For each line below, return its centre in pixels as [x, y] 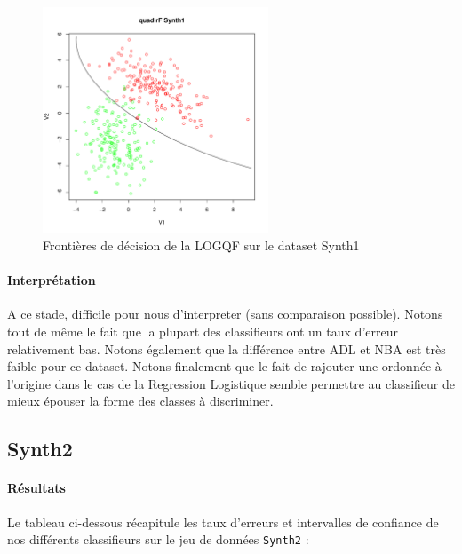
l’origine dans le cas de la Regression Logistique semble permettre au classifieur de [231, 383]
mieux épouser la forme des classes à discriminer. [140, 401]
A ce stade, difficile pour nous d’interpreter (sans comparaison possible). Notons [225, 314]
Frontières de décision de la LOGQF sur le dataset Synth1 [201, 245]
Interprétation [52, 280]
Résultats [36, 488]
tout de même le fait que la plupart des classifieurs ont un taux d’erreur [203, 331]
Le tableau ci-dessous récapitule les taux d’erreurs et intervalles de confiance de [223, 522]
